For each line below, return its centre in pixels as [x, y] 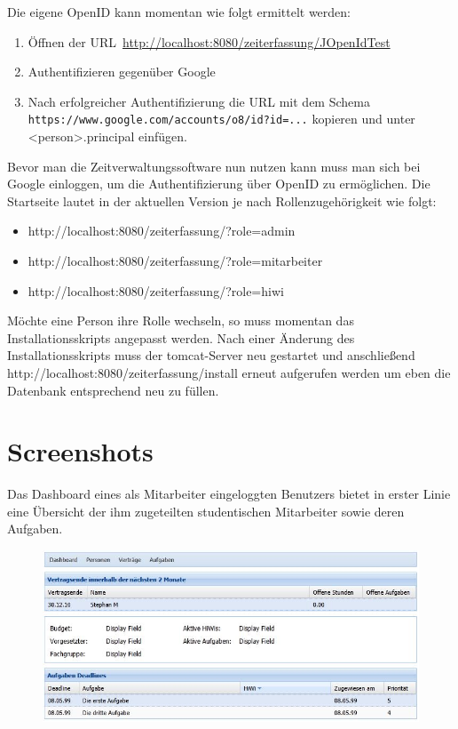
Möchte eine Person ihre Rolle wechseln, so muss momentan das [181, 320]
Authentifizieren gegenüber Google [122, 72]
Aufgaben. [35, 529]
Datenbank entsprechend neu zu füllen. [113, 390]
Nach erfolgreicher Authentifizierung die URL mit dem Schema [199, 101]
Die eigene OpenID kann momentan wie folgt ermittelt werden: [179, 12]
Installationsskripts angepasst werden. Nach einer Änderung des [181, 337]
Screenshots [80, 451]
